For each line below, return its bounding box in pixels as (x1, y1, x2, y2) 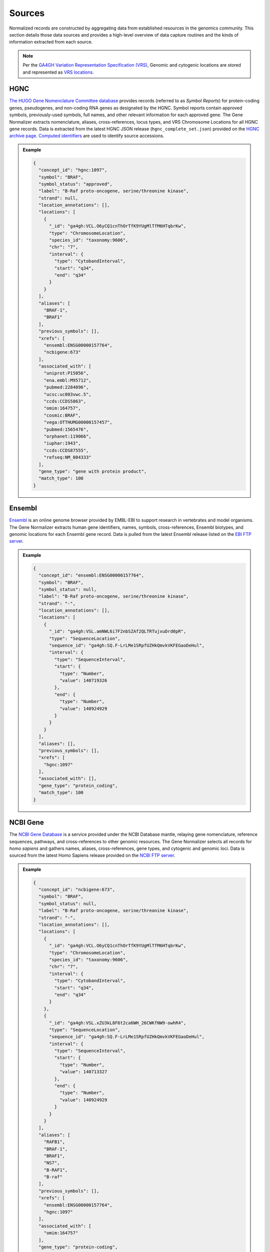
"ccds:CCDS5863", (43, 399, 86, 404)
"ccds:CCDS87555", (43, 447, 89, 453)
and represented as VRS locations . (22, 69, 94, 75)
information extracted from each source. (9, 39, 93, 45)
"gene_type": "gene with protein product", (38, 468, 147, 474)
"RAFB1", (43, 1139, 65, 1145)
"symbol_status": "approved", (38, 181, 112, 187)
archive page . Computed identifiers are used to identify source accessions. (9, 133, 164, 139)
